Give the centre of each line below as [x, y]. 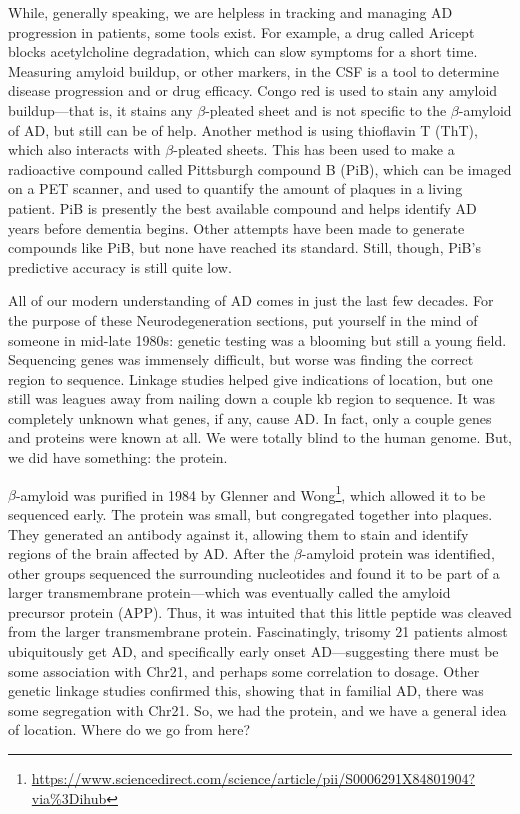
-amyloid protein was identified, [398, 553]
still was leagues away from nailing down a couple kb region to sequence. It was [251, 398]
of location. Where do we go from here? [129, 729]
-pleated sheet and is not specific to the [326, 109]
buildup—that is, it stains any [100, 109]
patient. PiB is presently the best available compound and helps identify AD [242, 207]
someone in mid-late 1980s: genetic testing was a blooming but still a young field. [257, 339]
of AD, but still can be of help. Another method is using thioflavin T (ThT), [243, 129]
